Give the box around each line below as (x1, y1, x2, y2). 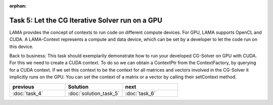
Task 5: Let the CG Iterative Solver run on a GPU (9, 16, 163, 25)
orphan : (9, 3, 27, 9)
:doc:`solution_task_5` (68, 90, 120, 97)
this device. (9, 43, 34, 49)
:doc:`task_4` (12, 90, 43, 97)
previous (12, 83, 34, 90)
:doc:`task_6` (125, 90, 156, 97)
